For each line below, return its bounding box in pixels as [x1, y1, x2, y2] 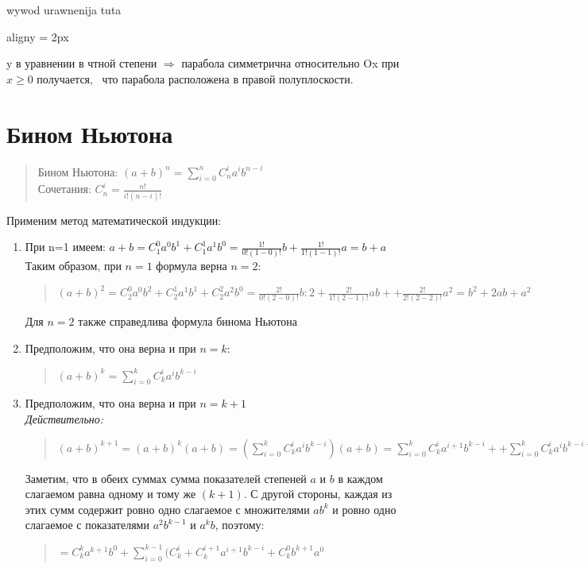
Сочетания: [37, 180, 91, 197]
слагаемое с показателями [25, 516, 149, 533]
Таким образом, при [25, 257, 122, 273]
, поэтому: [215, 516, 265, 533]
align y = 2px [6, 28, 69, 44]
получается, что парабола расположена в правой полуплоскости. [37, 70, 354, 87]
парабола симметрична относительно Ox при [181, 55, 400, 71]
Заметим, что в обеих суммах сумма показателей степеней [25, 469, 307, 486]
